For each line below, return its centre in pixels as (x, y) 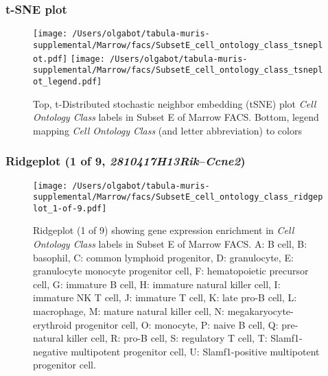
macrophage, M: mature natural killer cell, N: (129, 311)
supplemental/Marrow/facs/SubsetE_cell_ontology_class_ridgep (178, 197)
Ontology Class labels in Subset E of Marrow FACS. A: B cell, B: (170, 244)
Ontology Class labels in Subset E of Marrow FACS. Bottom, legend (176, 117)
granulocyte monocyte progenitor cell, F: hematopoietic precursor (171, 271)
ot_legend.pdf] (68, 81)
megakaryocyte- (260, 311)
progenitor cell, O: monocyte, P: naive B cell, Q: (177, 324)
